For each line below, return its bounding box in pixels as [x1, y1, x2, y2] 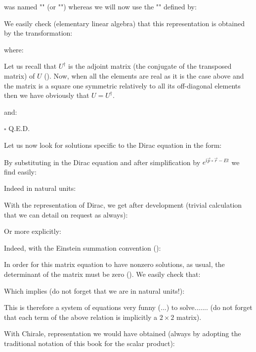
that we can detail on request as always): [4, 209, 128, 220]
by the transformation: [4, 28, 73, 38]
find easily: [4, 166, 37, 176]
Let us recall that [4, 61, 57, 71]
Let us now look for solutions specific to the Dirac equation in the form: [4, 139, 222, 150]
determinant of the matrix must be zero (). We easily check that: [4, 268, 201, 279]
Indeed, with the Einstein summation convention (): [4, 242, 161, 253]
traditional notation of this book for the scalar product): [4, 338, 175, 348]
